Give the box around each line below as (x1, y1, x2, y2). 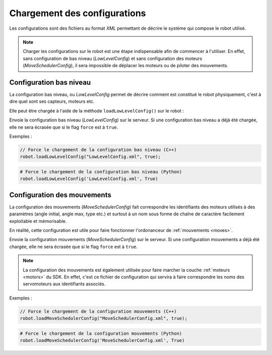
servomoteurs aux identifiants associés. (23, 281, 106, 287)
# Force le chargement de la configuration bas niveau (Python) (20, 169, 182, 174)
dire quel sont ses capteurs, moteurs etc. (9, 98, 95, 104)
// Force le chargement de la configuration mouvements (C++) (20, 308, 177, 314)
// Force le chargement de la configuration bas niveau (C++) (20, 147, 177, 152)
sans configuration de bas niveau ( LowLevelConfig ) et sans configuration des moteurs (23, 55, 202, 62)
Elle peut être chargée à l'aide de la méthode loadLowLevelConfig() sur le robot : (9, 107, 184, 113)
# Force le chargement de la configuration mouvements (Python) (20, 330, 182, 336)
